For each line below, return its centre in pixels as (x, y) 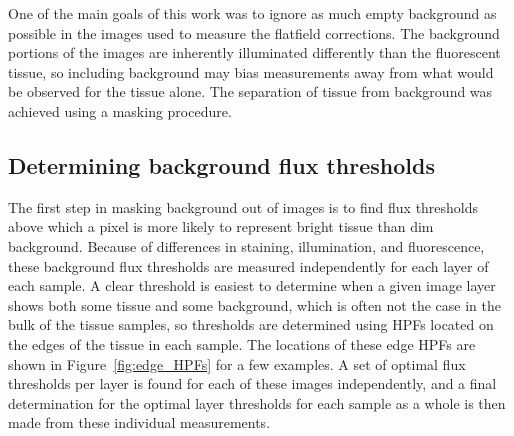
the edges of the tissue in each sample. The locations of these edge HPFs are (242, 343)
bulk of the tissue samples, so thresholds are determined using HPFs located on (251, 324)
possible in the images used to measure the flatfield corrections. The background (254, 32)
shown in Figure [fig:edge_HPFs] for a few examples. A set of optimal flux (237, 363)
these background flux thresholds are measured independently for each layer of (248, 265)
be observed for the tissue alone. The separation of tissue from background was (250, 91)
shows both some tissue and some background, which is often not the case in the (254, 304)
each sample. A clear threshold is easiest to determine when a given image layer (252, 285)
